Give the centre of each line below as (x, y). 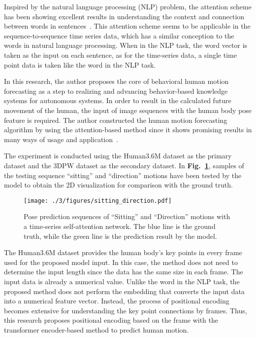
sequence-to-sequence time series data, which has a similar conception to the (119, 35)
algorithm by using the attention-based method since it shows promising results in (128, 130)
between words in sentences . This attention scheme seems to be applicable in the (127, 26)
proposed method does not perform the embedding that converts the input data (124, 291)
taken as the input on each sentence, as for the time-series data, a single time (120, 55)
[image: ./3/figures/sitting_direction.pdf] (98, 201)
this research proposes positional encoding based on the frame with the (111, 320)
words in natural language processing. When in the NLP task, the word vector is (126, 45)
